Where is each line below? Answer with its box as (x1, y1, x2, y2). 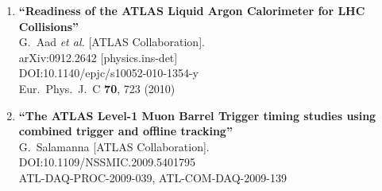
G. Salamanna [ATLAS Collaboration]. (18, 138, 210, 154)
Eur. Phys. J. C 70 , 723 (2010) (18, 80, 176, 96)
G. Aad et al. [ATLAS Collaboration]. (18, 33, 205, 50)
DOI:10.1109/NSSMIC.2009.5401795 (18, 154, 196, 170)
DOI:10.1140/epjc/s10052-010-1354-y (18, 64, 199, 81)
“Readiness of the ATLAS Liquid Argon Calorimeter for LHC (18, 2, 365, 18)
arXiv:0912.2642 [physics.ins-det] (18, 49, 178, 65)
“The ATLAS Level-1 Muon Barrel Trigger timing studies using (18, 107, 376, 123)
